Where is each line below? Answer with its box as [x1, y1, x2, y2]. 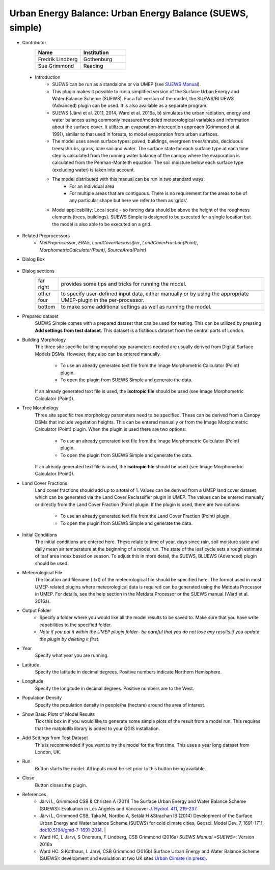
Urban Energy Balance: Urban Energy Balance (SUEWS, [9, 8, 249, 19]
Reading [83, 62, 103, 69]
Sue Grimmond [38, 62, 74, 69]
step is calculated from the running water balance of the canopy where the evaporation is [52, 153, 240, 159]
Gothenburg [83, 55, 113, 63]
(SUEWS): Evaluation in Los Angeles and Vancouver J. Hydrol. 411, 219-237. [39, 805, 198, 811]
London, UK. [35, 749, 61, 755]
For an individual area [69, 183, 115, 189]
